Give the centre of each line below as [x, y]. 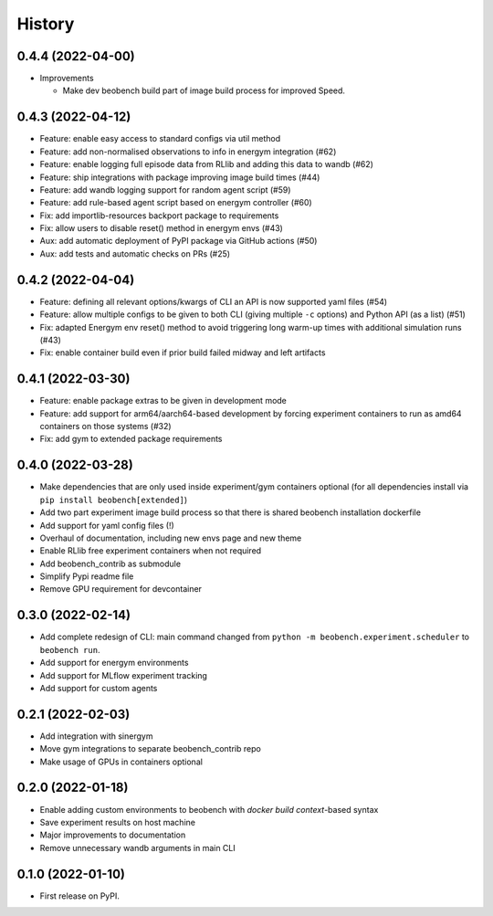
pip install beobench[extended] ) [113, 500]
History [46, 24]
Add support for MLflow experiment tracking [123, 675]
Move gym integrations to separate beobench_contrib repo [151, 749]
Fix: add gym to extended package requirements [131, 439]
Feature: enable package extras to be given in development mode [163, 401]
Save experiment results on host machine [118, 822]
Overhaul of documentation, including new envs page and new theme [171, 538]
